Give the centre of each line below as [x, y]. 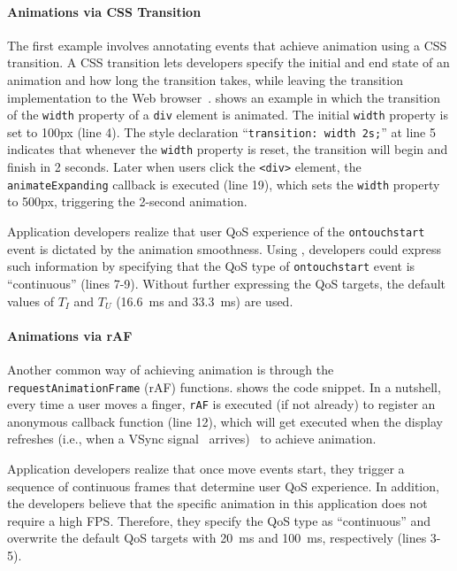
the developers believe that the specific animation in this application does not [217, 503]
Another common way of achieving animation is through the [171, 369]
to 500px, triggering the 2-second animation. [127, 201]
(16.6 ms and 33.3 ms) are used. [205, 301]
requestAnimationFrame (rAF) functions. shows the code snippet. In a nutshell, [224, 386]
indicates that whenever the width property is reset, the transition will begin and [228, 149]
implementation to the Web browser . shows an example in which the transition [224, 97]
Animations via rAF [70, 335]
